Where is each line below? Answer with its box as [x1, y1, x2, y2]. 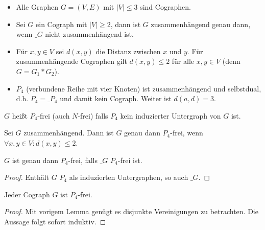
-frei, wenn [170, 127, 203, 138]
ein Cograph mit [36, 18, 87, 29]
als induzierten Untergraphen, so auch [69, 172, 188, 182]
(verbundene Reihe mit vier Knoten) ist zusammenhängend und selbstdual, [26, 83, 261, 94]
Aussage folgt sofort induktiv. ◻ [4, 216, 106, 226]
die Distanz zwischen [95, 45, 161, 56]
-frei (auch [37, 110, 70, 121]
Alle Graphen [16, 2, 59, 12]
